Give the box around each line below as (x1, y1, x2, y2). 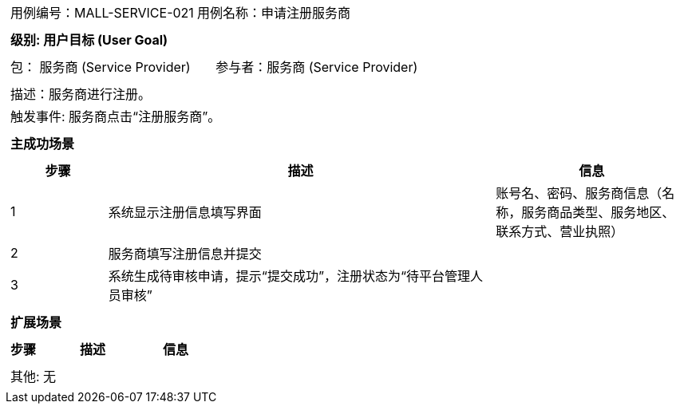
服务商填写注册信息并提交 (108, 246, 262, 262)
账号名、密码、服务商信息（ (496, 185, 662, 201)
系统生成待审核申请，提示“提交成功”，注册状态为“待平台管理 (108, 268, 470, 284)
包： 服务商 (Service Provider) (10, 59, 191, 75)
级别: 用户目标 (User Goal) (10, 32, 168, 48)
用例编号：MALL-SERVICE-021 (10, 5, 194, 21)
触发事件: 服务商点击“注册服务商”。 (10, 108, 221, 124)
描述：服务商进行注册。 (10, 86, 152, 102)
